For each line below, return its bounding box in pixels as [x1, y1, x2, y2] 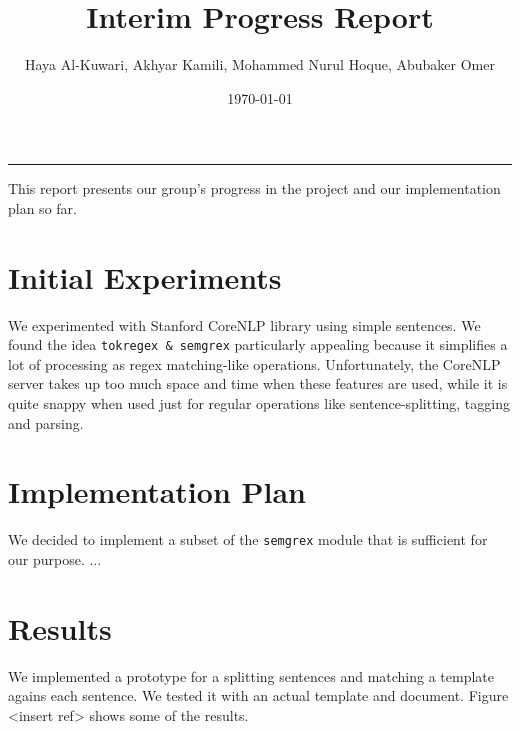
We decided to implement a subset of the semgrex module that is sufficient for [8, 529, 488, 550]
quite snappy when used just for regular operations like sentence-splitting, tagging [8, 393, 510, 414]
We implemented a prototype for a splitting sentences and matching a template [8, 665, 495, 686]
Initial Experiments [8, 256, 282, 297]
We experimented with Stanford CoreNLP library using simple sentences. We [8, 314, 481, 335]
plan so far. [8, 197, 77, 218]
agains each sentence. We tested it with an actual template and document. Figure [8, 685, 509, 706]
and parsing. [8, 412, 84, 433]
